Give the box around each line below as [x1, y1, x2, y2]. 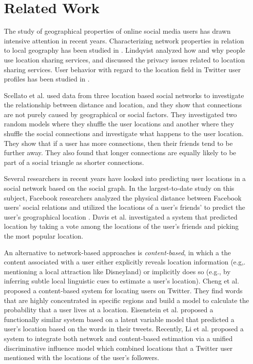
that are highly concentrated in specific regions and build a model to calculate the [4, 295, 249, 305]
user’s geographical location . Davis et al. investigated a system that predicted [4, 211, 238, 222]
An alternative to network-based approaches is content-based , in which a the [4, 247, 231, 257]
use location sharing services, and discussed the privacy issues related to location [4, 54, 245, 64]
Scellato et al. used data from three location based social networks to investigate [4, 90, 244, 100]
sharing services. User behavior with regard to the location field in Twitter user [4, 64, 241, 74]
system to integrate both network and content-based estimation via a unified [4, 333, 233, 343]
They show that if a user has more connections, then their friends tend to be [4, 138, 233, 148]
